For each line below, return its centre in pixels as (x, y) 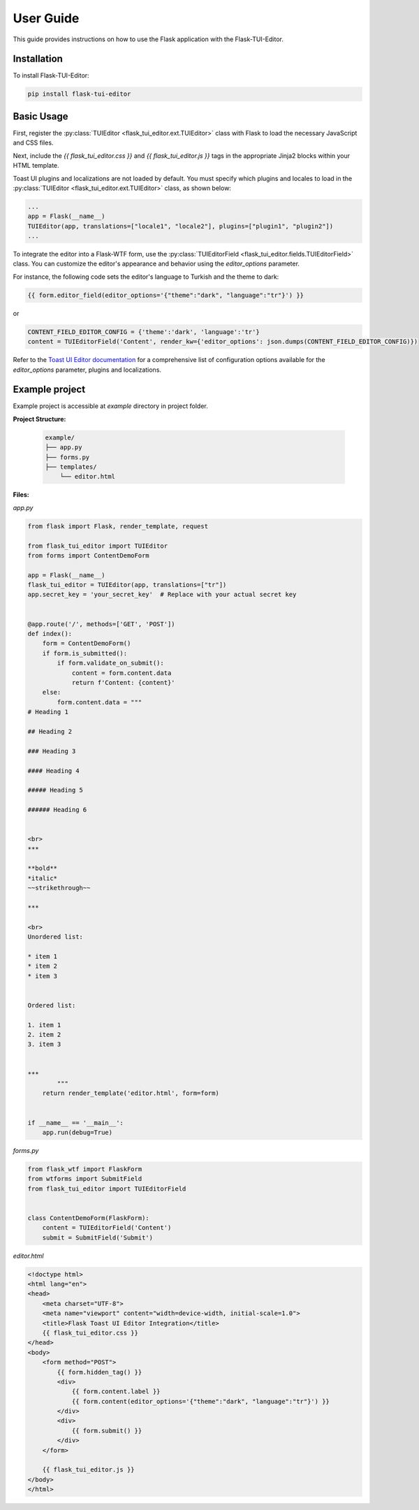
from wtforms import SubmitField (85, 1179)
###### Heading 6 (57, 810)
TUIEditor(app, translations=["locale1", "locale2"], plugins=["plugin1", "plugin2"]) (181, 226)
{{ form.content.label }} (116, 1392)
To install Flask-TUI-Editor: (51, 75)
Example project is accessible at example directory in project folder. (111, 406)
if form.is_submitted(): (85, 653)
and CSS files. (33, 143)
